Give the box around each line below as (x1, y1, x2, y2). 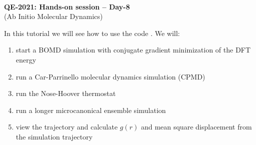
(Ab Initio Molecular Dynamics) (4, 11, 103, 21)
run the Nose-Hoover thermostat (16, 88, 116, 98)
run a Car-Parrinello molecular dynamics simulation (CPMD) (16, 71, 205, 81)
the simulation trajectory (16, 131, 93, 141)
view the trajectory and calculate (16, 121, 118, 132)
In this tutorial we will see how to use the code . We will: (4, 27, 180, 38)
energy (16, 54, 36, 64)
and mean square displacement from (141, 121, 252, 132)
